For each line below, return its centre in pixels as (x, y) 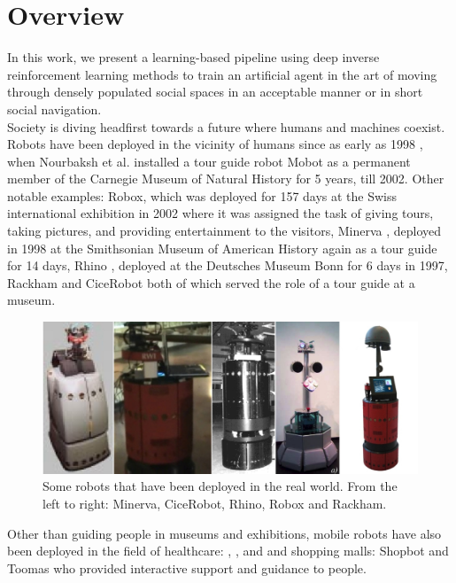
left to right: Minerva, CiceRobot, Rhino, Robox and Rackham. (215, 504)
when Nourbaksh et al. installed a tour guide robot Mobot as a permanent (209, 161)
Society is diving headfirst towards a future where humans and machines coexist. (226, 126)
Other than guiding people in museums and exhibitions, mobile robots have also (224, 533)
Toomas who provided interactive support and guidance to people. (187, 567)
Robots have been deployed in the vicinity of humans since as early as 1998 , (215, 144)
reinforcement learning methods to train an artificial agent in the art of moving (222, 74)
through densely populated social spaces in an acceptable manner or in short (215, 92)
